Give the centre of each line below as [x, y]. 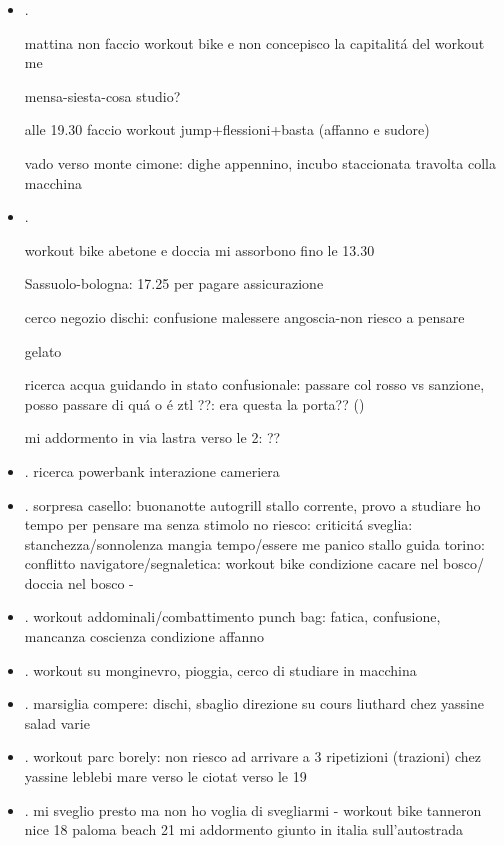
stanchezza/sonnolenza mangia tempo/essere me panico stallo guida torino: [254, 543]
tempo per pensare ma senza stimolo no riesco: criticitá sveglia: [218, 524]
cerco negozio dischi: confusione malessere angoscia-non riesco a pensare [244, 316]
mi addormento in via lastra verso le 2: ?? [152, 437]
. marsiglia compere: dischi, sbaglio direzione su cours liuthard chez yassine [254, 703]
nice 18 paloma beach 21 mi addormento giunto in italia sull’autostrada [243, 829]
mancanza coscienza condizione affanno [144, 636]
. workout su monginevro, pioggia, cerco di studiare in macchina [220, 669]
